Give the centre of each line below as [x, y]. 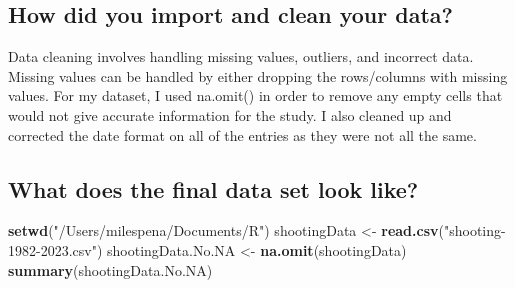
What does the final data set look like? [213, 188]
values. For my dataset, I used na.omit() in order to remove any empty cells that [255, 95]
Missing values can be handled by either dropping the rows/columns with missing [258, 75]
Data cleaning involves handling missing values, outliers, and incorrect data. [241, 56]
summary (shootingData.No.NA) [110, 269]
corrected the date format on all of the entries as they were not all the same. [242, 134]
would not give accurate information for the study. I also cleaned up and [230, 114]
